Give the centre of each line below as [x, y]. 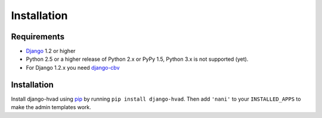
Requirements [38, 37]
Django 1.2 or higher [51, 51]
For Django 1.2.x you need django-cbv [73, 67]
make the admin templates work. [51, 107]
